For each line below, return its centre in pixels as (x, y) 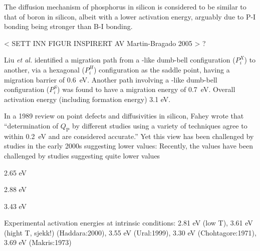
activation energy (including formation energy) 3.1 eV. (87, 99)
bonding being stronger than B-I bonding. (68, 26)
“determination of (31, 125)
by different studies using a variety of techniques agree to (160, 125)
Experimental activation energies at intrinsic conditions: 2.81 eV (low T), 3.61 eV (128, 223)
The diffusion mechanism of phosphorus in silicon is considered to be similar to (125, 6)
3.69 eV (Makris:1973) (38, 242)
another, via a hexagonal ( (45, 69)
